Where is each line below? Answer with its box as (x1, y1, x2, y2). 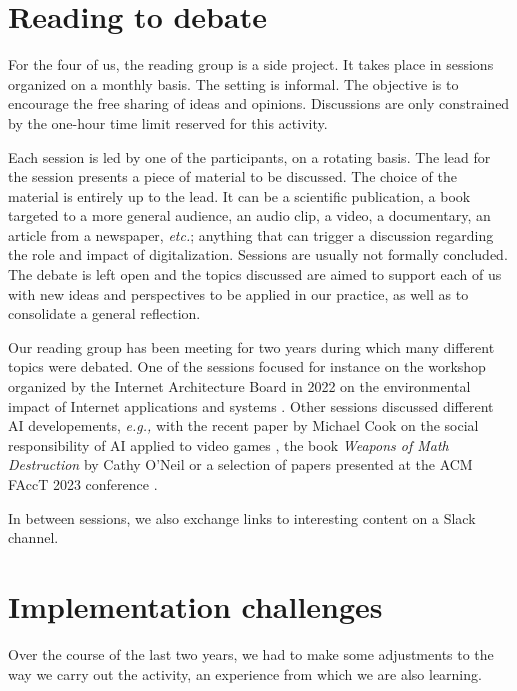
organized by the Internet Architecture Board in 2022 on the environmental (8, 376, 471, 397)
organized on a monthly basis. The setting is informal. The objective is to (8, 73, 459, 94)
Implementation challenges (8, 585, 383, 626)
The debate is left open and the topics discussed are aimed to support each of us (8, 264, 502, 285)
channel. (8, 527, 59, 548)
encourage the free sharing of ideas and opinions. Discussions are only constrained (8, 93, 510, 114)
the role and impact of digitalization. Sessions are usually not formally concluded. (8, 244, 508, 265)
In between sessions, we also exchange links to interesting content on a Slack (8, 507, 476, 528)
